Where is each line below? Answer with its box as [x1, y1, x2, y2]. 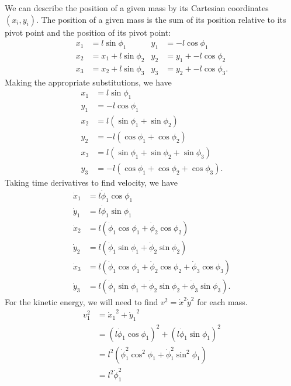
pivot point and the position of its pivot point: [5, 26, 171, 38]
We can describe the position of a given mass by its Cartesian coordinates [5, 2, 269, 13]
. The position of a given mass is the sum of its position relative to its [36, 13, 286, 25]
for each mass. [197, 295, 248, 308]
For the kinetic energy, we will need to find [5, 295, 158, 308]
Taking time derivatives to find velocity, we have [5, 176, 178, 189]
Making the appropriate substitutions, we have [5, 76, 172, 88]
